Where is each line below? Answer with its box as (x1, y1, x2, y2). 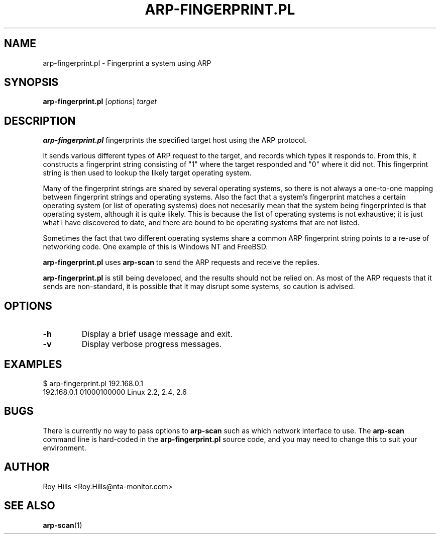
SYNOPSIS (4, 76, 59, 89)
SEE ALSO (4, 499, 55, 512)
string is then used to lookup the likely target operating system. (43, 168, 252, 177)
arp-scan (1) (43, 520, 82, 529)
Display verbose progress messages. (81, 339, 222, 349)
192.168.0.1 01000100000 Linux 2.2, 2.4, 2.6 (43, 387, 187, 396)
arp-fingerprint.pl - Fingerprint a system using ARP (43, 58, 211, 67)
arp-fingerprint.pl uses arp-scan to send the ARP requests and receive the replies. (43, 258, 319, 267)
